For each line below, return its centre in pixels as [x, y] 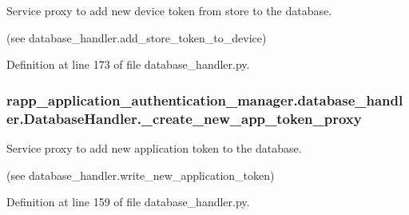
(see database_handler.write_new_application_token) [141, 175]
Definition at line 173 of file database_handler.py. [128, 64]
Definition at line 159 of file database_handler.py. [128, 202]
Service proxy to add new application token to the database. [154, 147]
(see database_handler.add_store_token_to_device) [137, 37]
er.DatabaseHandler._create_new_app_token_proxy [184, 118]
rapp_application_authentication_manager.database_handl [205, 100]
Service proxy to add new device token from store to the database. [169, 10]
